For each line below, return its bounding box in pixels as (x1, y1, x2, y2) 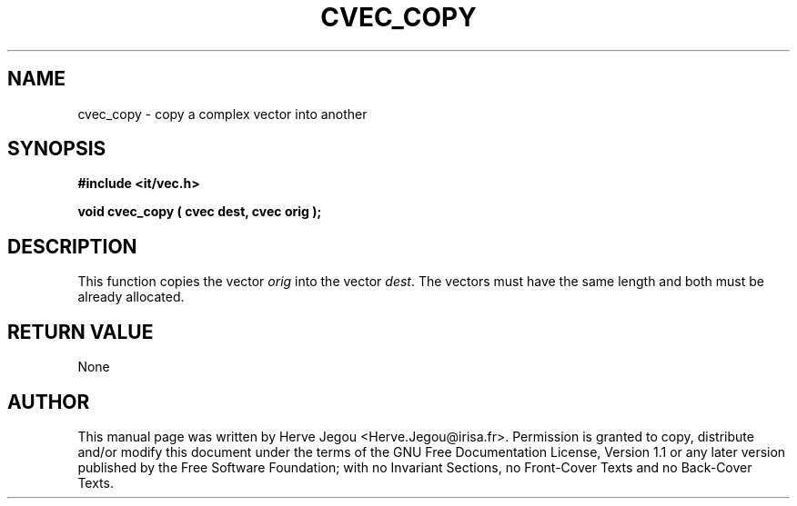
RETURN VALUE (7, 320, 154, 343)
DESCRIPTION (7, 234, 137, 258)
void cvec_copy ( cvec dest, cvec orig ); (77, 203, 322, 220)
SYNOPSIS (7, 137, 106, 161)
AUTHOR (7, 390, 90, 413)
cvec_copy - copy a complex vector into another (77, 105, 368, 122)
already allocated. (77, 289, 185, 305)
